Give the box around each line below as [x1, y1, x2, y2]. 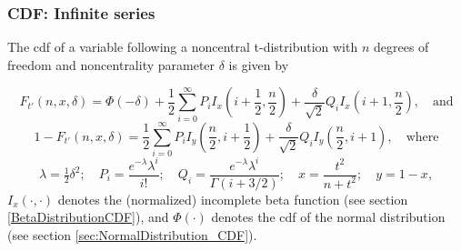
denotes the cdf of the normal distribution [211, 207, 446, 226]
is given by [228, 55, 289, 74]
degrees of [373, 37, 429, 56]
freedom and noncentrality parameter [7, 55, 215, 74]
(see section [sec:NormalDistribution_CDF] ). [7, 225, 257, 244]
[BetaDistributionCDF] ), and [7, 207, 169, 226]
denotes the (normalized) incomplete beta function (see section [57, 189, 408, 208]
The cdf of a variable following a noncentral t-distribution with [7, 37, 358, 56]
